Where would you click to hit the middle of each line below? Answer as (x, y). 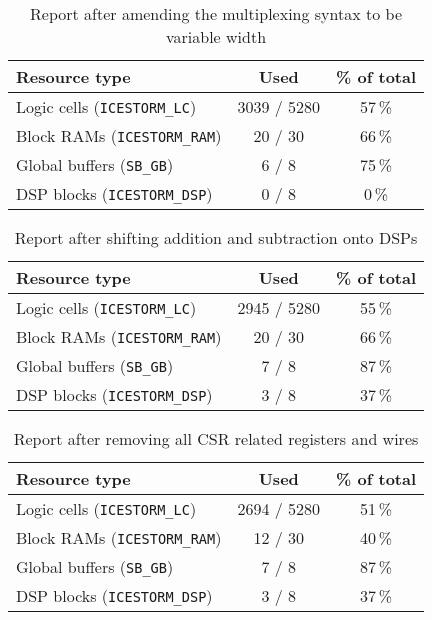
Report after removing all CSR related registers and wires (216, 438)
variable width (216, 36)
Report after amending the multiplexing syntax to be (216, 13)
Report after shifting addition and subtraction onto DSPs (216, 237)
